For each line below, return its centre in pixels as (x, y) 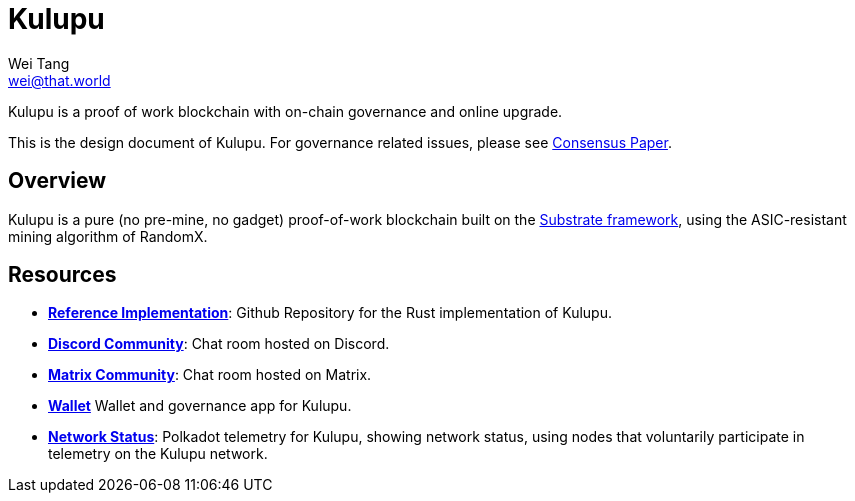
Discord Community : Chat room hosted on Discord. (219, 344)
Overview (57, 181)
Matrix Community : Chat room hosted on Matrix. (210, 375)
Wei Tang (39, 63)
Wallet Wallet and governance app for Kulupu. (200, 406)
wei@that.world (59, 80)
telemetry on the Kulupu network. (158, 454)
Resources (62, 275)
